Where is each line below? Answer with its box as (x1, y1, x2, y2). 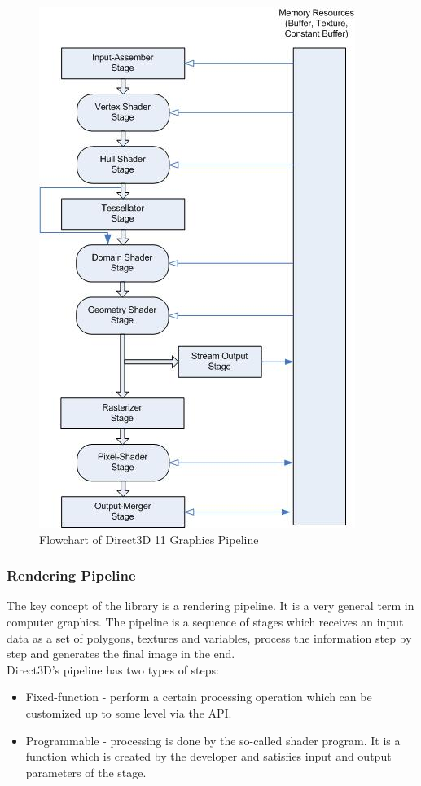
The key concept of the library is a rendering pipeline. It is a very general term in (7, 597, 414, 614)
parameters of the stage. (25, 763, 147, 780)
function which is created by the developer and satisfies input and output (25, 748, 392, 765)
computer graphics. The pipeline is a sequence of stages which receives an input (7, 613, 404, 630)
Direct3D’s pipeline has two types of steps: (7, 661, 219, 678)
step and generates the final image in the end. (7, 645, 235, 662)
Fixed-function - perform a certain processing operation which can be (25, 688, 372, 705)
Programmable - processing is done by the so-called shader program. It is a (25, 731, 401, 749)
